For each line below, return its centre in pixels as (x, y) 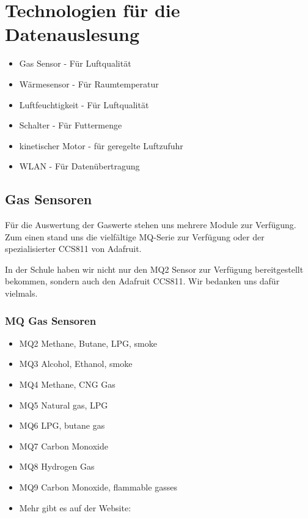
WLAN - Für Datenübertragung (79, 166)
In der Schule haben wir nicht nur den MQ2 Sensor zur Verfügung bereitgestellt (154, 269)
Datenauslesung (72, 34)
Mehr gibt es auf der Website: (75, 507)
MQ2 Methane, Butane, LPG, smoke (88, 343)
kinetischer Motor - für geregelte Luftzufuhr (101, 145)
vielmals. (21, 293)
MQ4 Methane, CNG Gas (67, 384)
